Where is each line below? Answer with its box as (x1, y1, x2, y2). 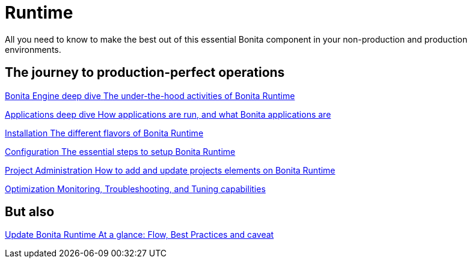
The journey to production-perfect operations (5, 65, 285, 80)
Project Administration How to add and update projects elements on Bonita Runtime (5, 165, 336, 175)
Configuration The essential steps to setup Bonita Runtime (5, 146, 236, 157)
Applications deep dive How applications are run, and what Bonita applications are (5, 109, 331, 119)
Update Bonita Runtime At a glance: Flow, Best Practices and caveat (5, 229, 274, 240)
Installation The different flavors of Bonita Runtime (5, 127, 204, 138)
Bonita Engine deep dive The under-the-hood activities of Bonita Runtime (5, 90, 295, 101)
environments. (5, 44, 61, 55)
